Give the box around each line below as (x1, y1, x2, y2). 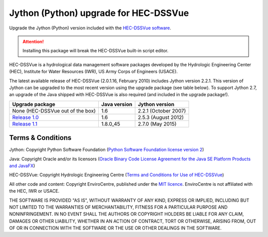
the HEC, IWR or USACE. (9, 188, 60, 194)
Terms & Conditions (9, 133, 72, 142)
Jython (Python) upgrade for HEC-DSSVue (9, 7, 189, 18)
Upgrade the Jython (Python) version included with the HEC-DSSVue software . (9, 25, 171, 31)
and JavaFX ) (9, 162, 35, 169)
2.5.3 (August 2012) (137, 114, 184, 120)
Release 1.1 (12, 120, 37, 127)
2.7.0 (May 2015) (137, 120, 177, 127)
